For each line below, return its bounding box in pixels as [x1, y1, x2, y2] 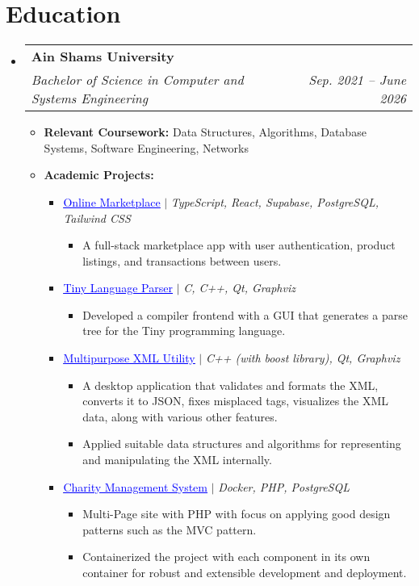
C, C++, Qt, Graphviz [183, 279, 295, 296]
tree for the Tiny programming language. [82, 322, 286, 339]
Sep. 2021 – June [308, 70, 406, 90]
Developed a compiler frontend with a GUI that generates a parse [82, 306, 408, 323]
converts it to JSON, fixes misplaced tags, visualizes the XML [82, 392, 389, 409]
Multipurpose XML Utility [63, 350, 195, 366]
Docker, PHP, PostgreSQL [218, 478, 350, 495]
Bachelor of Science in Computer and [31, 70, 244, 90]
